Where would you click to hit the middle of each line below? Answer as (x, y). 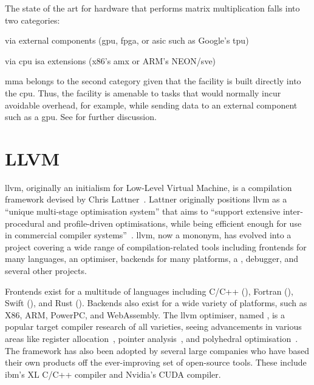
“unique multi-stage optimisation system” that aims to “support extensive (143, 211)
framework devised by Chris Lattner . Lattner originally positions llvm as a (146, 199)
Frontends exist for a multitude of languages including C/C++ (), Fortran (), (149, 291)
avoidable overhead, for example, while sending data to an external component (151, 105)
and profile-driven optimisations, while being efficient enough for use (174, 223)
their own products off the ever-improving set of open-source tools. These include (156, 362)
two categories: (32, 20)
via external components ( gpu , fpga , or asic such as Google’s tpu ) (127, 40)
